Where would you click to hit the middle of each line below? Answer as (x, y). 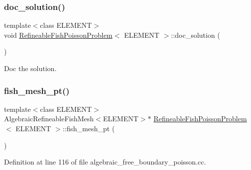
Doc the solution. (30, 68)
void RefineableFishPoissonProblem (58, 35)
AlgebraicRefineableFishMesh (49, 119)
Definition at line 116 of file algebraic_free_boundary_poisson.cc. (105, 162)
